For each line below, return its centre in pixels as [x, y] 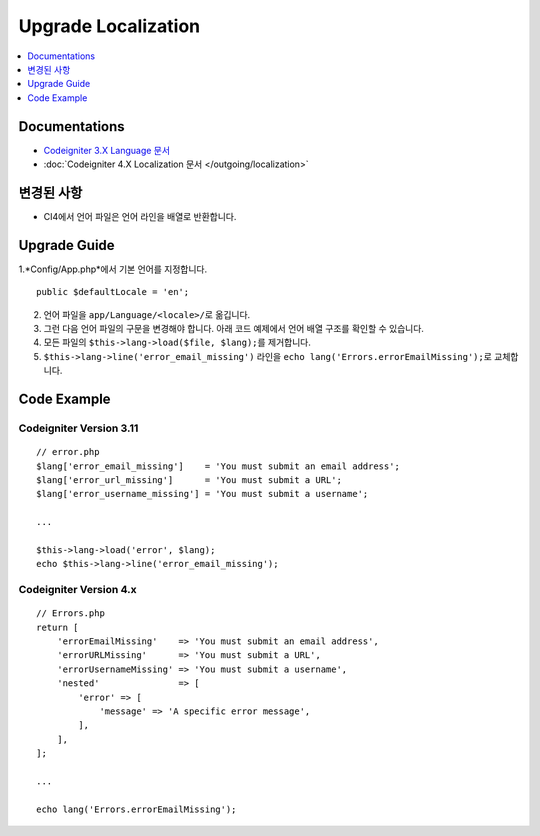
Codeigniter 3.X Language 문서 [106, 150]
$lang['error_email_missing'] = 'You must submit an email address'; [218, 466]
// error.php [68, 452]
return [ [57, 627]
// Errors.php [70, 613]
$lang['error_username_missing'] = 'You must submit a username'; [202, 494]
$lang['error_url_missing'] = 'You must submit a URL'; [189, 479]
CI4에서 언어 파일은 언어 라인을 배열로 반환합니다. [140, 216]
